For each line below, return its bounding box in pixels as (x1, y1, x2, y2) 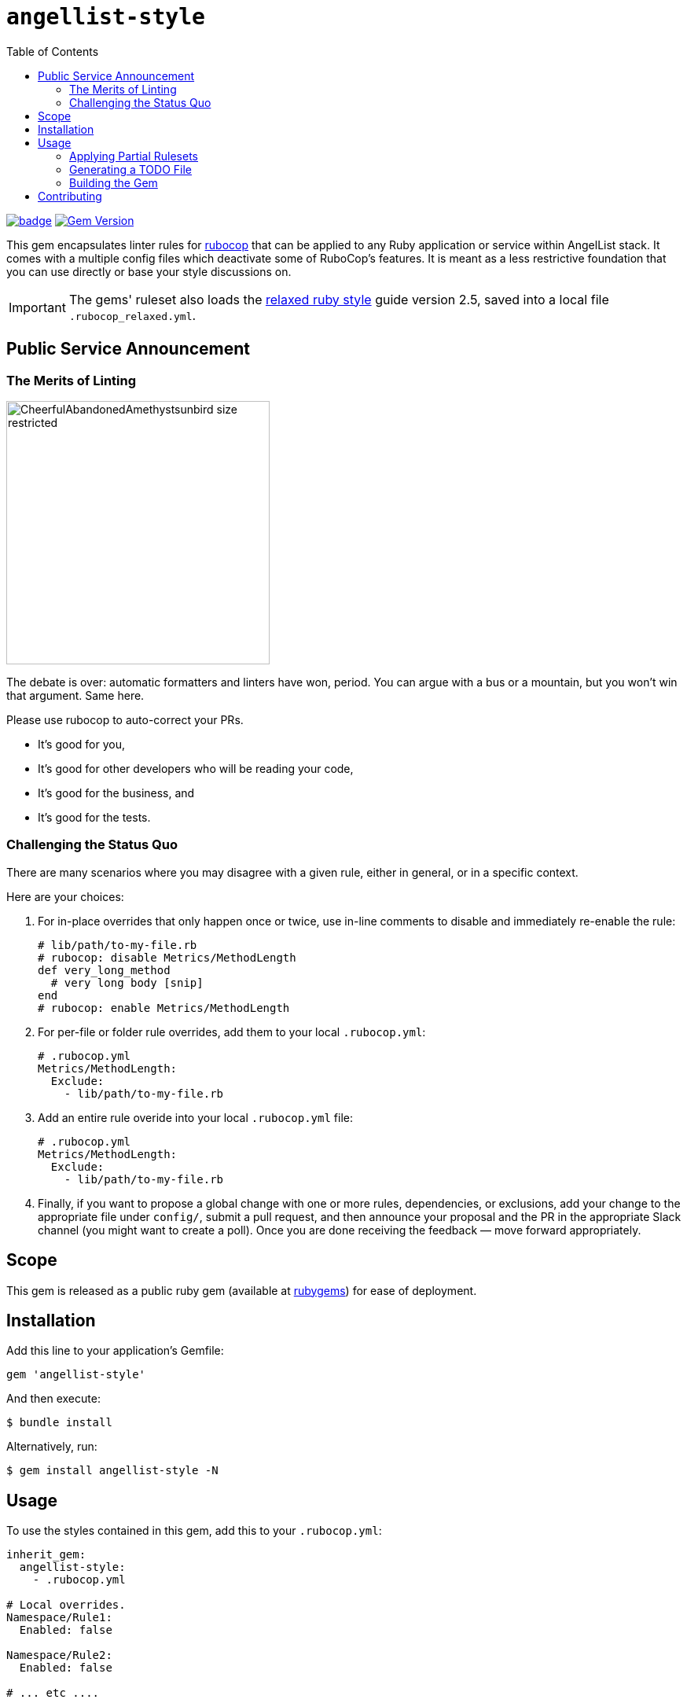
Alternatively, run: (6, 1440, 97, 1454)
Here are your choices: (6, 889, 124, 903)
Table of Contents (6, 44, 99, 58)
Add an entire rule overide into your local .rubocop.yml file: (38, 1110, 354, 1124)
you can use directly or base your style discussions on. (6, 264, 292, 278)
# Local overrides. (6, 1598, 126, 1612)
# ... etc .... (6, 1686, 100, 1700)
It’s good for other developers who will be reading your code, (38, 761, 354, 775)
